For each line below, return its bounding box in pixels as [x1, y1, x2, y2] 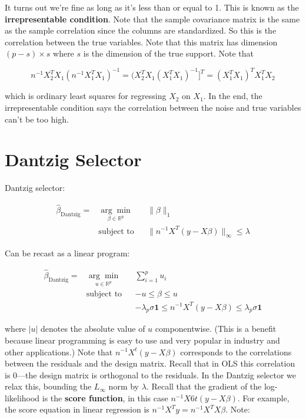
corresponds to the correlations [180, 345, 292, 358]
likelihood [5, 391, 40, 404]
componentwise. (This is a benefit [155, 322, 277, 335]
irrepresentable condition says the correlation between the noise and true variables [5, 101, 301, 114]
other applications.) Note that [5, 345, 113, 358]
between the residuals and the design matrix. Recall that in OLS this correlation [5, 357, 295, 369]
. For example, [237, 391, 290, 404]
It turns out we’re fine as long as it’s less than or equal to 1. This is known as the [5, 1, 299, 13]
